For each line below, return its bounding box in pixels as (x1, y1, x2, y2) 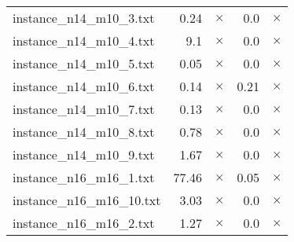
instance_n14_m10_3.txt (13, 9, 155, 27)
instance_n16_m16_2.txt (13, 214, 155, 232)
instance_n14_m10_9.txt (13, 145, 155, 163)
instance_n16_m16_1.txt (13, 168, 155, 186)
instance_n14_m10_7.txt (13, 100, 155, 118)
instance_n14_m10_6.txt (13, 77, 155, 95)
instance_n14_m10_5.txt (13, 54, 155, 72)
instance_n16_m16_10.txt (13, 191, 161, 209)
